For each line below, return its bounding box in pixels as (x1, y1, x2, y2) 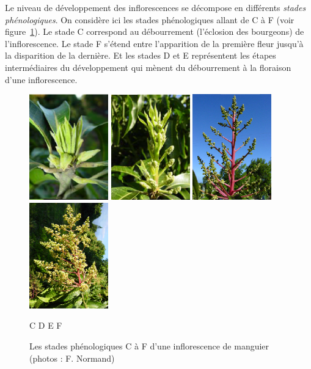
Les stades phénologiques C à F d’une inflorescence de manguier (29, 339, 269, 352)
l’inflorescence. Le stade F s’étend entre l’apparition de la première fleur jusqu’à (5, 37, 304, 49)
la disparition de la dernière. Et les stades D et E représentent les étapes (5, 49, 276, 62)
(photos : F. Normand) (29, 351, 115, 364)
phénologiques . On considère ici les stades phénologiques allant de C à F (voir (5, 13, 295, 26)
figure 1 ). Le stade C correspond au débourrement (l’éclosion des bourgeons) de (5, 25, 304, 38)
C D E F (29, 319, 62, 332)
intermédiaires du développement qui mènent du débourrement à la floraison (5, 60, 291, 73)
